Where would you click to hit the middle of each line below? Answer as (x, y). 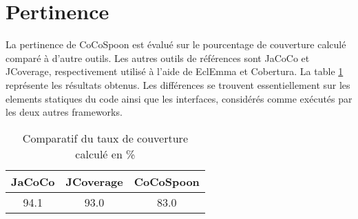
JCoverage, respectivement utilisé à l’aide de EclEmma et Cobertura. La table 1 (175, 71)
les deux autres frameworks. (64, 112)
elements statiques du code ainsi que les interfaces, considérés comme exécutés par (179, 98)
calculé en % (105, 154)
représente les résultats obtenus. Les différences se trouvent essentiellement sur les (178, 84)
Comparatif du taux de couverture (105, 138)
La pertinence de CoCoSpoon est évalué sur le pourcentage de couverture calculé (176, 44)
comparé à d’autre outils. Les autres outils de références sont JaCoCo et (158, 58)
